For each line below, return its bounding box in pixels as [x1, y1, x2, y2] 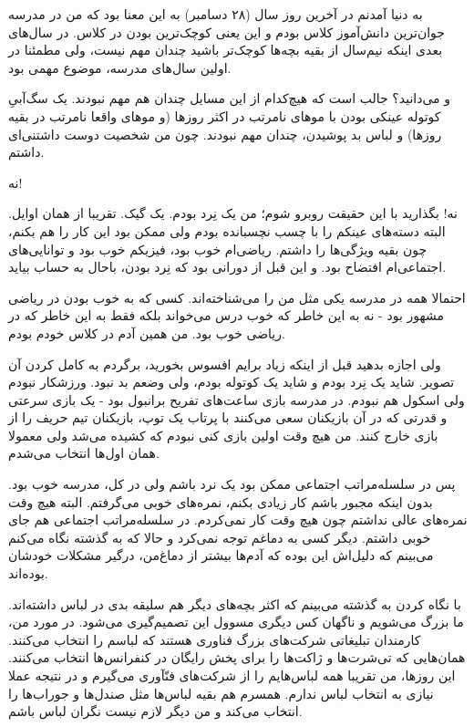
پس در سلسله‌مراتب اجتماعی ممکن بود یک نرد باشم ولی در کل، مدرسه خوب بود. [8, 474, 456, 493]
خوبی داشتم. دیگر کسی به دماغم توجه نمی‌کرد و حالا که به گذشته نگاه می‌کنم [8, 527, 431, 546]
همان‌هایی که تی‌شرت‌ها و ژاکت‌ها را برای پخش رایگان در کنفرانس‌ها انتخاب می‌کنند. [8, 648, 466, 667]
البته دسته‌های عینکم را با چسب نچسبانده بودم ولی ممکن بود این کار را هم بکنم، [8, 221, 446, 240]
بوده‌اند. [8, 564, 48, 583]
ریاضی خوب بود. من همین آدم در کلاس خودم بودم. [8, 323, 285, 342]
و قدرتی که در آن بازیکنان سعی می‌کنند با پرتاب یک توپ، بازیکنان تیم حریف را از [8, 408, 448, 427]
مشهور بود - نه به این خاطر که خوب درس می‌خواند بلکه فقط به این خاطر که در [8, 306, 444, 325]
